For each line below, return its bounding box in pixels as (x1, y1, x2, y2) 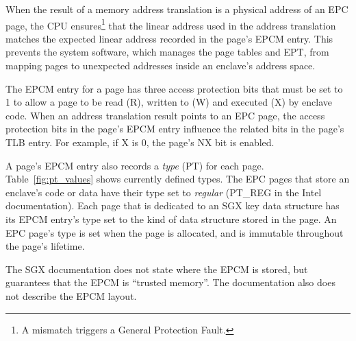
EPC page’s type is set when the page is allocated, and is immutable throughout (5, 225, 344, 239)
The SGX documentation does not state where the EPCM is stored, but (5, 261, 308, 276)
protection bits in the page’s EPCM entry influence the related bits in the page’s (5, 121, 344, 136)
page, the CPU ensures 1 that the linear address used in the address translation (5, 16, 336, 32)
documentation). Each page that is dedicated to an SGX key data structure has (5, 198, 340, 213)
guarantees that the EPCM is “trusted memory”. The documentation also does (5, 275, 335, 290)
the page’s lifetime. (5, 239, 85, 253)
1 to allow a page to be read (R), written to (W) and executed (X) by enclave (5, 95, 333, 109)
